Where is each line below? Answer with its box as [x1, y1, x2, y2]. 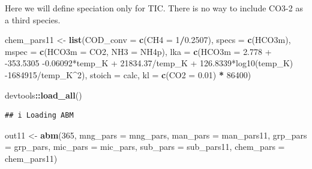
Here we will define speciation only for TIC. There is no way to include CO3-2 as [5, 2, 303, 14]
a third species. [5, 13, 61, 26]
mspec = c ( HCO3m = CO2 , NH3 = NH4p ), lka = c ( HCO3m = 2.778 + [5, 45, 272, 57]
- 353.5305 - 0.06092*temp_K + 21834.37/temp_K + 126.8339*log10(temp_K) [5, 57, 293, 69]
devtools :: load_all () [5, 88, 82, 101]
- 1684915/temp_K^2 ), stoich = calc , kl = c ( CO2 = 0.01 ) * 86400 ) [5, 68, 251, 81]
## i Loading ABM [5, 111, 74, 120]
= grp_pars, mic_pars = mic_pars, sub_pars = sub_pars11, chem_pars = [5, 140, 285, 153]
